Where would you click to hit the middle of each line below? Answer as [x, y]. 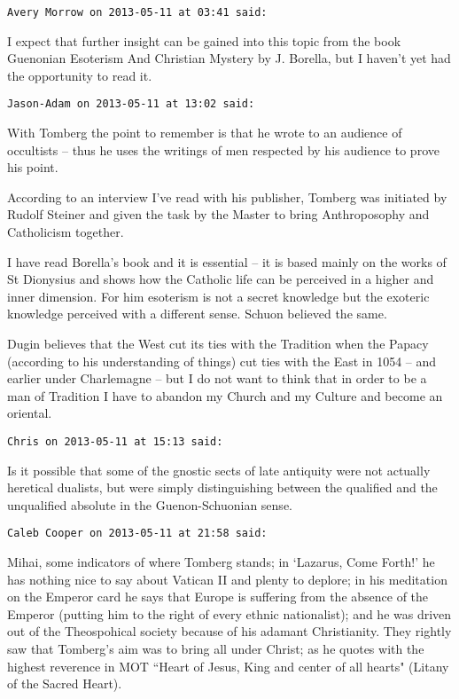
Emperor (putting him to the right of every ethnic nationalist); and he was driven [229, 613]
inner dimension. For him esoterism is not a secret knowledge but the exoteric [218, 296]
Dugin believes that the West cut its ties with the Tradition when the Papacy [218, 344]
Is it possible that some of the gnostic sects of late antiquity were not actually [219, 470]
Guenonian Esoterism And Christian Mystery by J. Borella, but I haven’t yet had [229, 58]
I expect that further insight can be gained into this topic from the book [204, 40]
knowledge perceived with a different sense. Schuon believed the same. [197, 314]
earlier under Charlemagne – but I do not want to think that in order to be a [217, 378]
